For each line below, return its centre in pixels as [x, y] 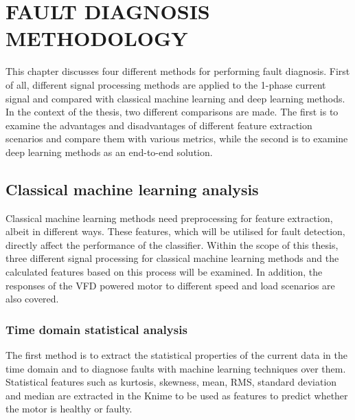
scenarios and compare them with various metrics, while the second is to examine [177, 139]
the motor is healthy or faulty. [69, 409]
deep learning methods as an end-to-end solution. [109, 152]
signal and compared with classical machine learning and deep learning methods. [175, 98]
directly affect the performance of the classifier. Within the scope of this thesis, [172, 244]
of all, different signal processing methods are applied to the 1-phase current [166, 84]
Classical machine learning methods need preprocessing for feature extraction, [169, 218]
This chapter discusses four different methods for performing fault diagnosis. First [178, 71]
